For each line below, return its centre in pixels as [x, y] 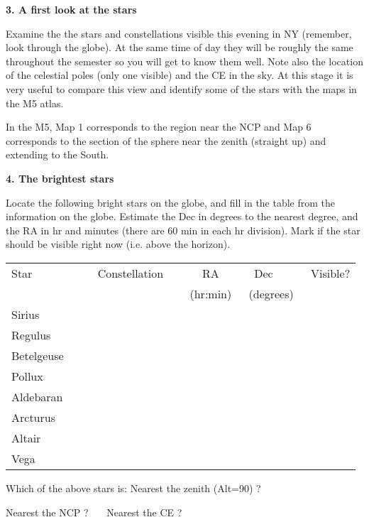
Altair [26, 437]
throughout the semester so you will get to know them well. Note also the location [184, 61]
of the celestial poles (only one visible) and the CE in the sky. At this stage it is [180, 75]
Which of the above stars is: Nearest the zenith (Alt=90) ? [133, 488]
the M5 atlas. [35, 103]
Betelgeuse [38, 355]
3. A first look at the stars [71, 9]
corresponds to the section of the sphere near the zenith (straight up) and [166, 140]
